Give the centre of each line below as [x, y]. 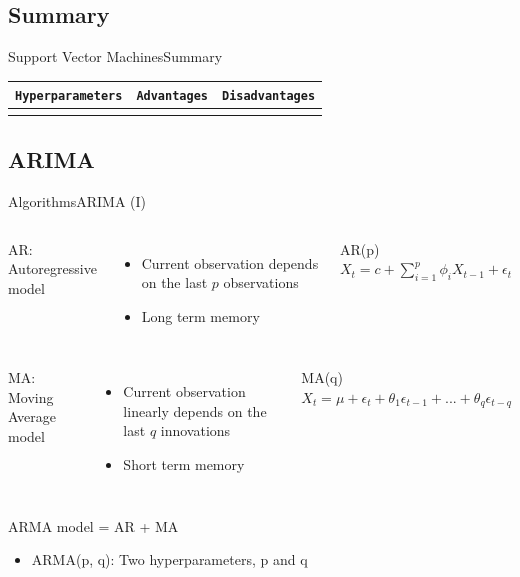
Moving [31, 396]
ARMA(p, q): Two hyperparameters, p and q [169, 559]
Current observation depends [230, 262]
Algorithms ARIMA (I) [77, 200]
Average [32, 416]
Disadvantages [268, 96]
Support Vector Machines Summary [115, 56]
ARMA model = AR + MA [93, 525]
